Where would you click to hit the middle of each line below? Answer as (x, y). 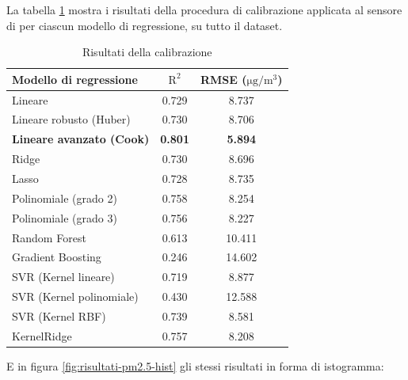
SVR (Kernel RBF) (59, 315)
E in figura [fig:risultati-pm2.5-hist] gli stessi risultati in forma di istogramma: (195, 365)
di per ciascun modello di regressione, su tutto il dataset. (145, 25)
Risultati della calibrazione (147, 52)
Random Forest (49, 237)
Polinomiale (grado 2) (65, 198)
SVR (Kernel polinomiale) (75, 296)
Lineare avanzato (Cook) (81, 139)
